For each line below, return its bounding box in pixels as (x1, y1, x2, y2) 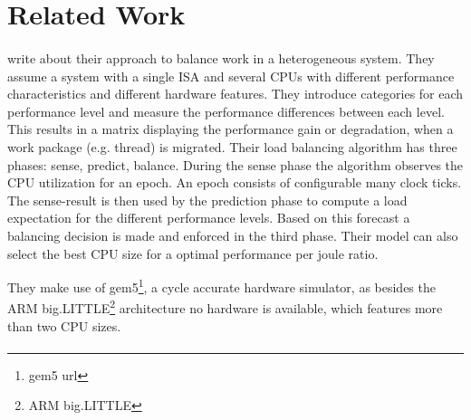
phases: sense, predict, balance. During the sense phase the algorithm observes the (7, 155, 464, 174)
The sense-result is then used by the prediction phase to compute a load (7, 190, 408, 209)
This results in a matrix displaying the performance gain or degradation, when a (7, 119, 454, 138)
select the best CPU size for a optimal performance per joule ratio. (7, 243, 379, 262)
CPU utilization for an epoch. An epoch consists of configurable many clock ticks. (7, 173, 462, 192)
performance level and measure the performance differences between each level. (7, 101, 445, 120)
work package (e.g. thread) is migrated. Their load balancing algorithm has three (7, 137, 457, 156)
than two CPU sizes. (7, 316, 121, 335)
